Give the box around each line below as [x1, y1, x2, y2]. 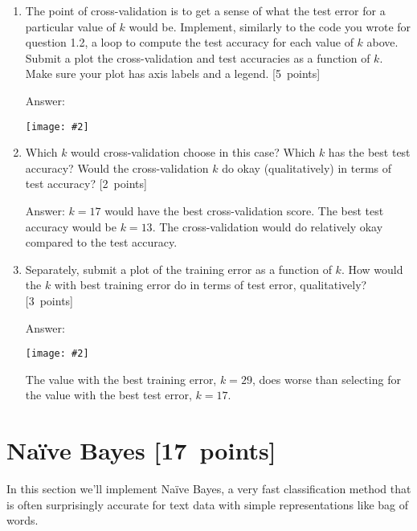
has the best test [328, 144, 411, 161]
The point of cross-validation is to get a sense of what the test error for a [25, 2, 386, 18]
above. [366, 34, 399, 51]
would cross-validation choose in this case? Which [71, 144, 316, 161]
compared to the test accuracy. [25, 234, 178, 251]
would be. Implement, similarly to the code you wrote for [129, 18, 411, 35]
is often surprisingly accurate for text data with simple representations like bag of [6, 496, 409, 513]
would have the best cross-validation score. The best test [104, 202, 384, 219]
